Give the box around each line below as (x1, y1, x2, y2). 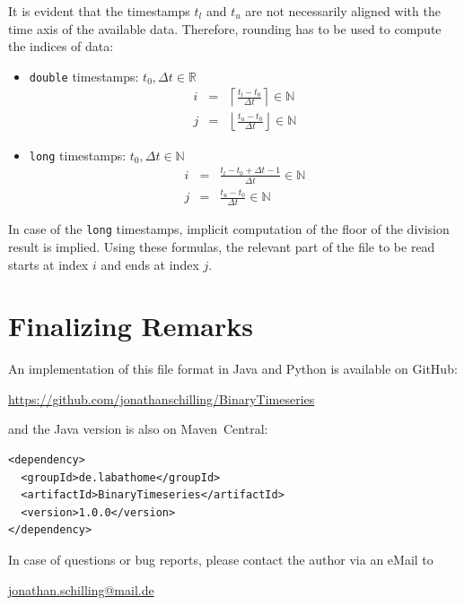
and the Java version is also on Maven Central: (8, 419, 268, 438)
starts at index (8, 255, 89, 273)
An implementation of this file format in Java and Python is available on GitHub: (8, 359, 458, 378)
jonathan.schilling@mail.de (8, 580, 154, 599)
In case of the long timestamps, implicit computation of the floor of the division (8, 220, 450, 238)
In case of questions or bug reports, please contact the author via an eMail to (8, 550, 433, 569)
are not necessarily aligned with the (245, 2, 441, 20)
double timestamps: (29, 66, 139, 85)
